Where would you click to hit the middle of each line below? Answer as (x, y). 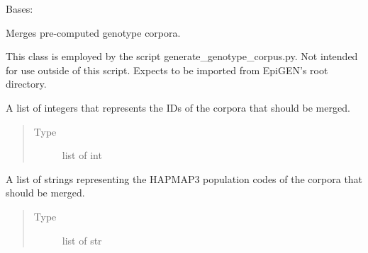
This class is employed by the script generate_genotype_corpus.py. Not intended (182, 56)
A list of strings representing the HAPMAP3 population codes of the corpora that (184, 178)
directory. (26, 84)
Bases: (19, 8)
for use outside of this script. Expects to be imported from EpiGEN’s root (167, 70)
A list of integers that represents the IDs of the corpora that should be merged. (178, 107)
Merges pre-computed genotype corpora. (93, 32)
